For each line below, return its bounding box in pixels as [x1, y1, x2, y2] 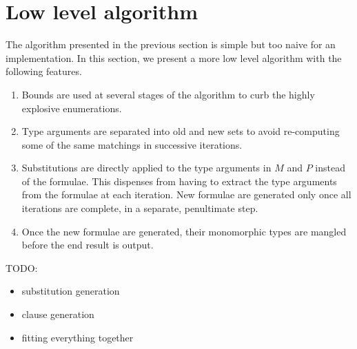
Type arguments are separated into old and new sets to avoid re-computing [21, 124, 340, 138]
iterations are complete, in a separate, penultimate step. [21, 201, 258, 215]
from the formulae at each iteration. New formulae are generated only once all [21, 187, 351, 202]
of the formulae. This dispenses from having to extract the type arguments [21, 173, 337, 188]
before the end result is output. [21, 237, 154, 252]
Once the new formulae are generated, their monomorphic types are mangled [21, 224, 347, 238]
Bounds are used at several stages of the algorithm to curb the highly [21, 87, 315, 101]
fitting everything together [21, 330, 134, 344]
